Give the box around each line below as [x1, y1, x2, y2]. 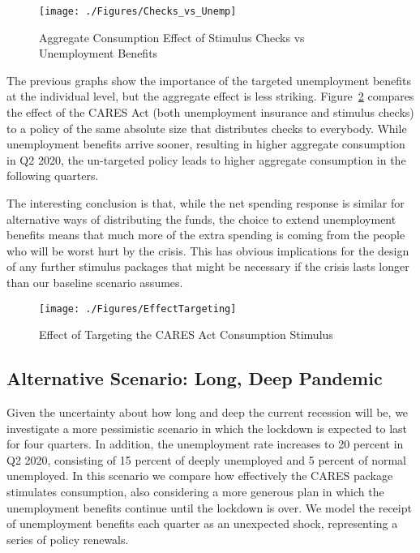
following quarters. [6, 167, 99, 184]
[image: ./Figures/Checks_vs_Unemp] [39, 6, 237, 17]
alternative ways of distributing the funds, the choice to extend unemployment [6, 210, 396, 227]
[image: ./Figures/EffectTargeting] [39, 302, 237, 315]
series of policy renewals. [6, 530, 129, 547]
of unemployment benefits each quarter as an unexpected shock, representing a [6, 515, 398, 532]
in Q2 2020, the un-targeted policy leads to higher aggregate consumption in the [6, 151, 406, 168]
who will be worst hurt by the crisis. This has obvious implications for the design [6, 242, 409, 259]
